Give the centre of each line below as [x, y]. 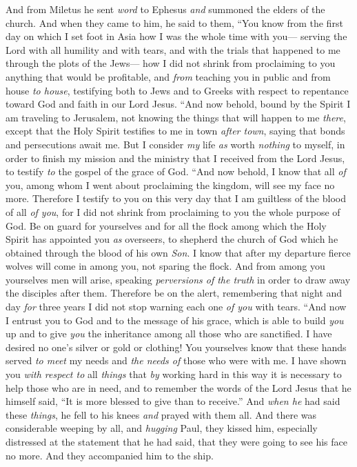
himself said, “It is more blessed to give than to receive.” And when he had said [173, 401]
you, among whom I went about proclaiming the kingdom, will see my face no [170, 185]
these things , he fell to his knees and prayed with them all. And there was [161, 414]
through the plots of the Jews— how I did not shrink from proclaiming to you [171, 63]
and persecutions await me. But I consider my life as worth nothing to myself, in [175, 144]
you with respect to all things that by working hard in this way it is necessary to [174, 374]
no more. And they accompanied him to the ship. [110, 455]
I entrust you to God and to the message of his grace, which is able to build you [175, 320]
